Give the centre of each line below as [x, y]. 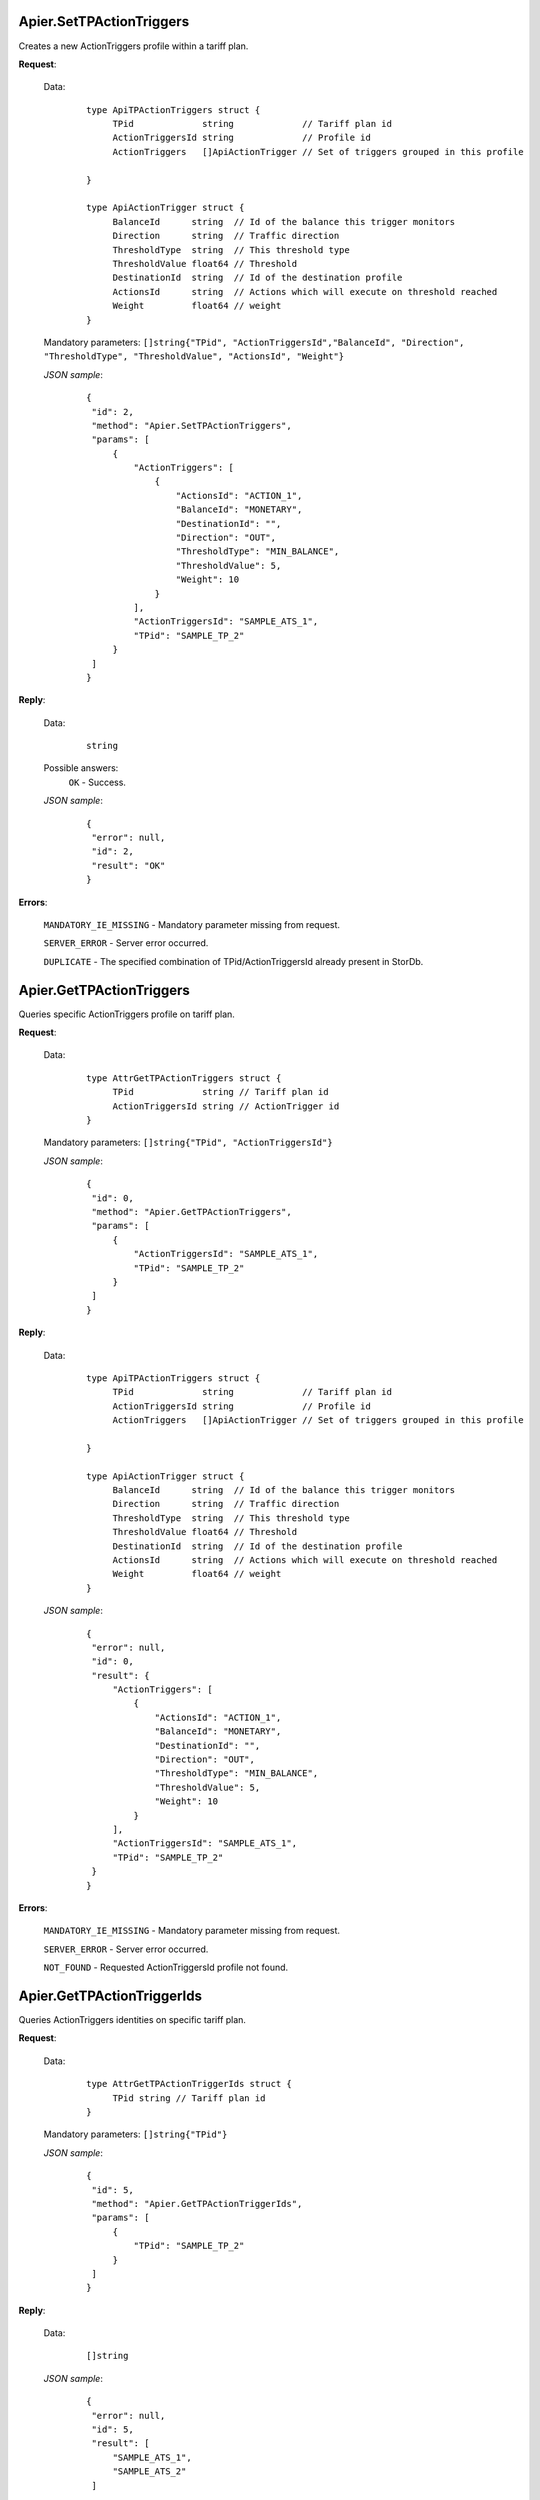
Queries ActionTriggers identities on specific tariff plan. [132, 2020]
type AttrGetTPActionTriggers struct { [184, 1078]
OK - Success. [97, 782]
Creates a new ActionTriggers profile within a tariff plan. [133, 46]
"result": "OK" [128, 865]
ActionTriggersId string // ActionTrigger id [226, 1106]
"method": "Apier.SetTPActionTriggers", [191, 425]
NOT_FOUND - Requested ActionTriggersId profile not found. [166, 1967]
